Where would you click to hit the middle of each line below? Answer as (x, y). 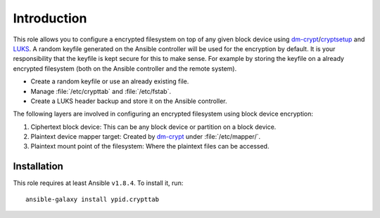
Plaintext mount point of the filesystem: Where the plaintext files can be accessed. (150, 147)
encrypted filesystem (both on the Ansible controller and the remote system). (125, 68)
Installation (38, 166)
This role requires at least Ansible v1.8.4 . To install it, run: (98, 183)
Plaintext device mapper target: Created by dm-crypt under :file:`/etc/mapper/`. (145, 137)
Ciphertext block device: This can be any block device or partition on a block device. (153, 127)
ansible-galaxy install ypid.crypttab (93, 199)
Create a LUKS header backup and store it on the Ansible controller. (129, 101)
